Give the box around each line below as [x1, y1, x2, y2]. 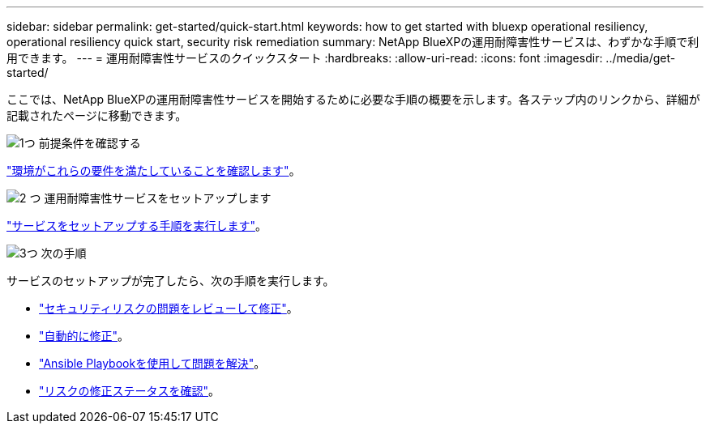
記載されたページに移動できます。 [6, 109, 187, 122]
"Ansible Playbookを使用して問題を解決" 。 [39, 356, 266, 370]
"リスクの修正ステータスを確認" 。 [39, 384, 220, 398]
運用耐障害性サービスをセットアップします [44, 191, 272, 205]
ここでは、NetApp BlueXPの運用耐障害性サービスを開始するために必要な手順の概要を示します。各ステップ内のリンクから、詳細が [6, 92, 700, 106]
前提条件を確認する [38, 136, 141, 150]
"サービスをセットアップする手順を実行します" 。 [6, 219, 267, 232]
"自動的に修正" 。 [39, 329, 130, 343]
